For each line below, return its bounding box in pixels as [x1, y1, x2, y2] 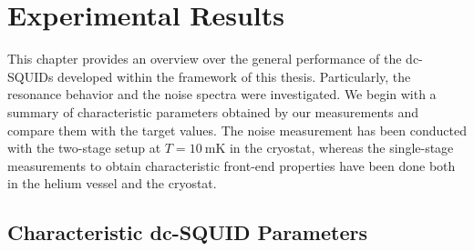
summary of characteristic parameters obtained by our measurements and [7, 102, 418, 121]
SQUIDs [7, 66, 54, 85]
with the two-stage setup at [7, 138, 161, 157]
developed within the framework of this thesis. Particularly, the [57, 66, 411, 85]
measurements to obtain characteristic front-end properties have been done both [7, 156, 456, 175]
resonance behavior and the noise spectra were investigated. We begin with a [7, 85, 437, 104]
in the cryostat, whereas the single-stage [229, 138, 454, 157]
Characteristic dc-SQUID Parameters [7, 218, 367, 246]
